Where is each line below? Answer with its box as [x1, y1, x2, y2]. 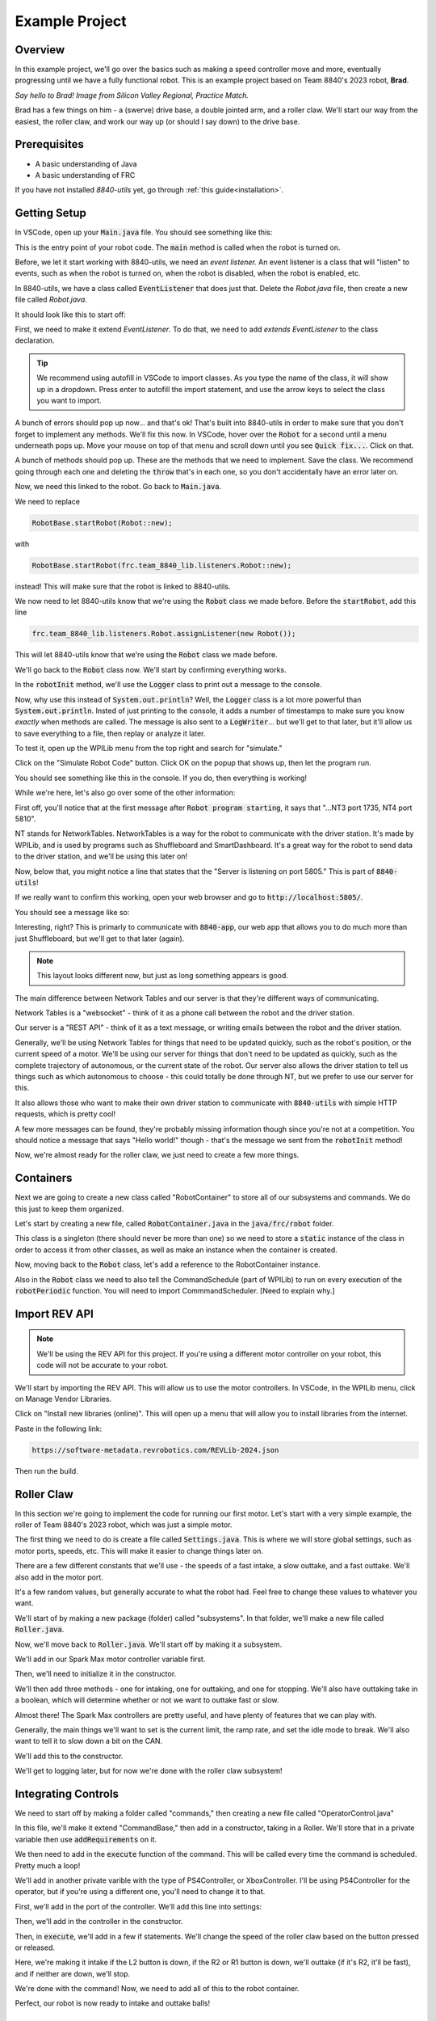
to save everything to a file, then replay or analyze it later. [15, 728, 206, 738]
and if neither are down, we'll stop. [15, 1968, 131, 1978]
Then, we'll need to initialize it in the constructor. [15, 1669, 177, 1679]
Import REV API [15, 1306, 94, 1321]
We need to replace [15, 496, 81, 506]
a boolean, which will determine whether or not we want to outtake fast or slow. [15, 1695, 279, 1705]
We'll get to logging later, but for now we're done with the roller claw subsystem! [15, 1766, 283, 1776]
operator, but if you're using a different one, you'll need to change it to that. [15, 1887, 266, 1897]
